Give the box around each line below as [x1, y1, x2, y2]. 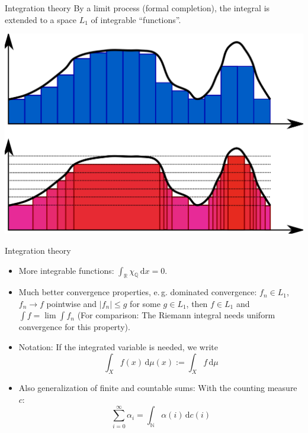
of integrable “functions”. [91, 13, 181, 25]
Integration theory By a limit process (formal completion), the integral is [5, 2, 270, 14]
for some [130, 297, 161, 309]
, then [186, 297, 208, 309]
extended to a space [5, 13, 77, 25]
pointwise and [46, 297, 97, 309]
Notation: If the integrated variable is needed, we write [18, 341, 218, 353]
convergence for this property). [18, 321, 130, 333]
